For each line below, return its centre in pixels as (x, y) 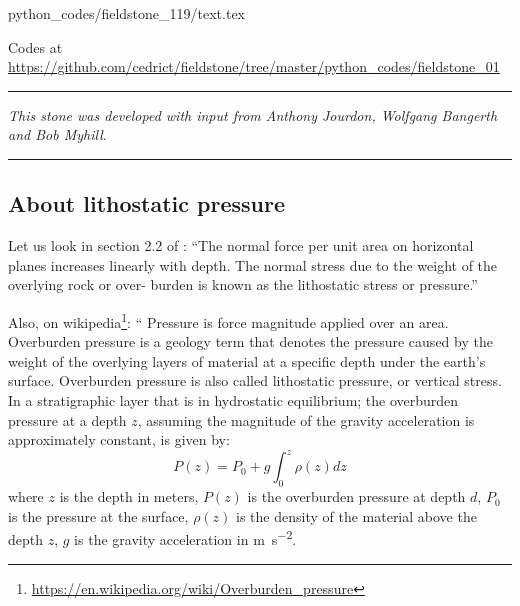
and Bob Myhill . (57, 134)
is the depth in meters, (129, 496)
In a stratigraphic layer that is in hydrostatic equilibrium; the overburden (233, 399)
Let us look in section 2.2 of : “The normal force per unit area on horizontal (241, 245)
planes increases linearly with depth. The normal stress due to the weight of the (253, 264)
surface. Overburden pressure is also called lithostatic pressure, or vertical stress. (255, 380)
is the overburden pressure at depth (356, 496)
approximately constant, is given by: (119, 439)
